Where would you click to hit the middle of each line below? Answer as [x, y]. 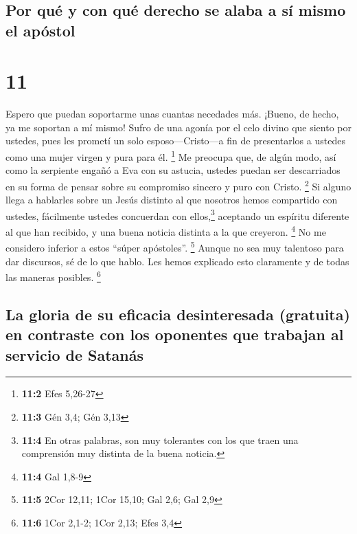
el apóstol [41, 30]
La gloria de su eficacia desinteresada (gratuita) [178, 314]
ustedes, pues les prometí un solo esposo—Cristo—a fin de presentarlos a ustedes [175, 141]
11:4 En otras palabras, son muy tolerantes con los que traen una [160, 440]
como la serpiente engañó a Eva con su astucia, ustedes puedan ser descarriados [173, 170]
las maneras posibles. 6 [53, 276]
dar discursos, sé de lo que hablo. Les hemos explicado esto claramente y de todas [177, 261]
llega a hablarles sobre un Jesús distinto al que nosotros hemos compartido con [172, 200]
